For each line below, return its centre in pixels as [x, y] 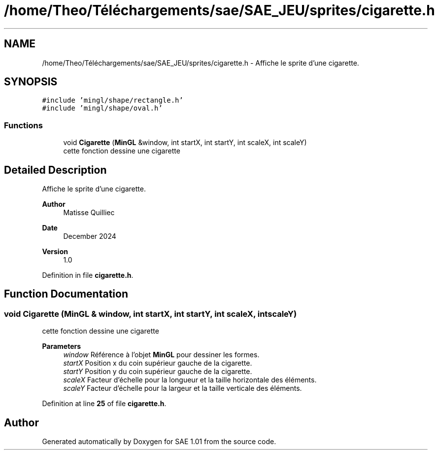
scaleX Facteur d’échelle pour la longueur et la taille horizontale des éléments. [190, 380]
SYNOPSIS [31, 82]
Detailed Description [55, 170]
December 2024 [90, 236]
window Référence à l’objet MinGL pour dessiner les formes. [161, 355]
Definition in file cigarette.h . [88, 275]
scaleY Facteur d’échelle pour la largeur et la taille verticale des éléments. [183, 388]
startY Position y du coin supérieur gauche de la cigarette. [158, 372]
